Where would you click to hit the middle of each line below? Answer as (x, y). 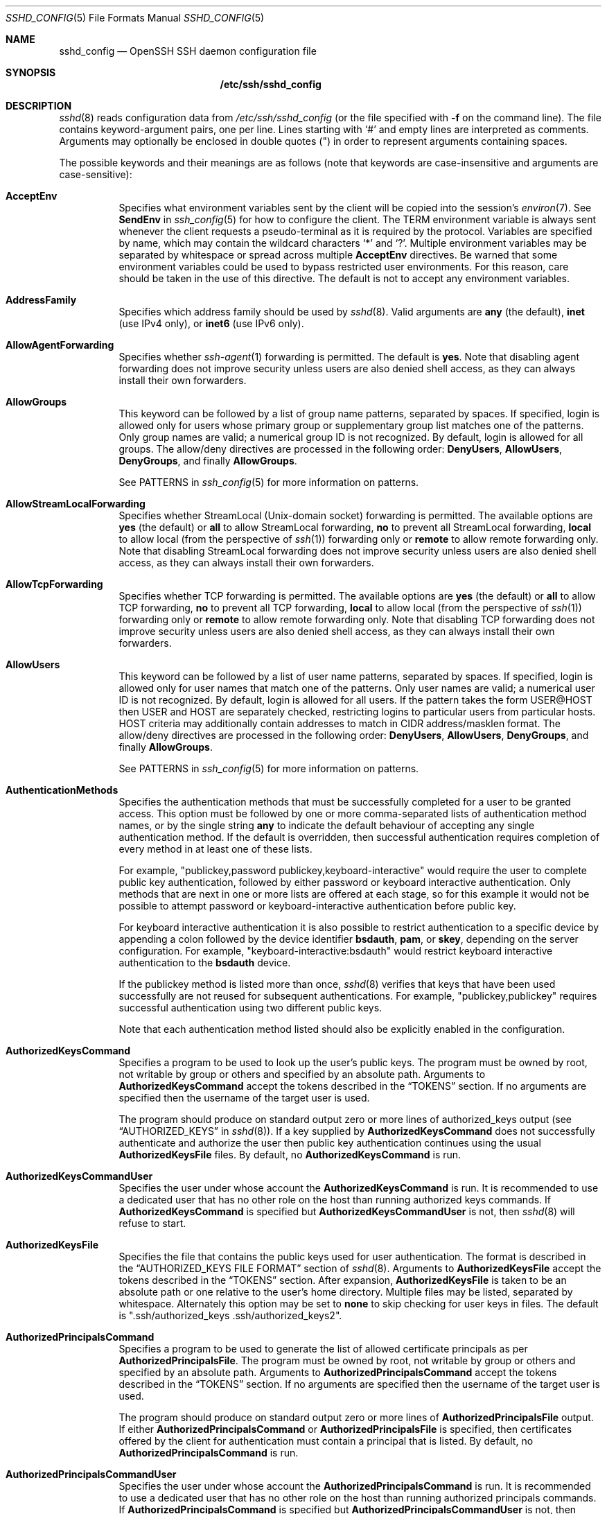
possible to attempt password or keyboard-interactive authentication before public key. (317, 906)
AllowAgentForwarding (60, 345)
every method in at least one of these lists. (215, 849)
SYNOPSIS (31, 72)
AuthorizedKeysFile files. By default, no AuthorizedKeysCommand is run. (290, 1155)
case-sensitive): (96, 174)
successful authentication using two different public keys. (250, 1008)
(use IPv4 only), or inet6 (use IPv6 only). (211, 323)
